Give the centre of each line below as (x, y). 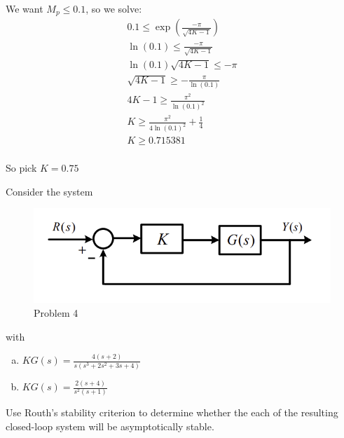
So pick (21, 168)
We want (25, 8)
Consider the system (49, 191)
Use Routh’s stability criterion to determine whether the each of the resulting (172, 412)
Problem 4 (56, 312)
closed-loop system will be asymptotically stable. (110, 426)
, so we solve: (114, 8)
